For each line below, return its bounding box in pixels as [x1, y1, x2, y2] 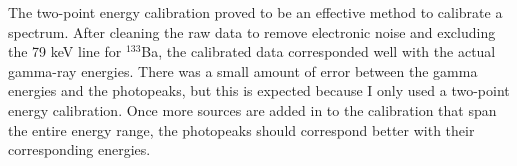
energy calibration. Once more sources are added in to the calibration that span [8, 99, 497, 120]
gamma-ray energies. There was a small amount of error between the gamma [8, 60, 478, 81]
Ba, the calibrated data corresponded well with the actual [141, 41, 496, 62]
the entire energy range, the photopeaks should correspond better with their [8, 119, 475, 140]
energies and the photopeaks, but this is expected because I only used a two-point [8, 80, 510, 101]
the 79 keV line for [8, 41, 122, 62]
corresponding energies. [8, 139, 151, 160]
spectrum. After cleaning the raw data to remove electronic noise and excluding [8, 21, 496, 42]
